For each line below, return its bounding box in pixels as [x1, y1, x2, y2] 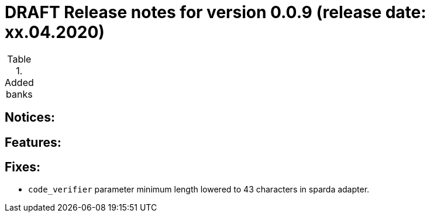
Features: [5, 135, 61, 150]
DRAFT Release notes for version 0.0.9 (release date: [5, 2, 426, 22]
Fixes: [5, 160, 41, 175]
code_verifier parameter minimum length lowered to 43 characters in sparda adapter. [28, 184, 370, 195]
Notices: [5, 110, 55, 125]
